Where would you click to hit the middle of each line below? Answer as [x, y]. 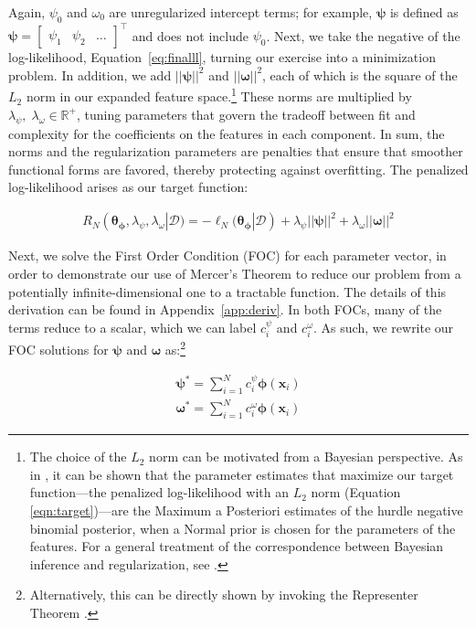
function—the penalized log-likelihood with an [159, 492]
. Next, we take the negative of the [363, 35]
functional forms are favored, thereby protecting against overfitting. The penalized [238, 169]
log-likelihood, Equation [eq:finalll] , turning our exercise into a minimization [222, 57]
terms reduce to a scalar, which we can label [132, 327]
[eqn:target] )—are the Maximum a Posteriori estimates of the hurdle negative [246, 510]
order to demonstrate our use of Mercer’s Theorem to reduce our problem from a [235, 274]
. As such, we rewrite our [384, 327]
